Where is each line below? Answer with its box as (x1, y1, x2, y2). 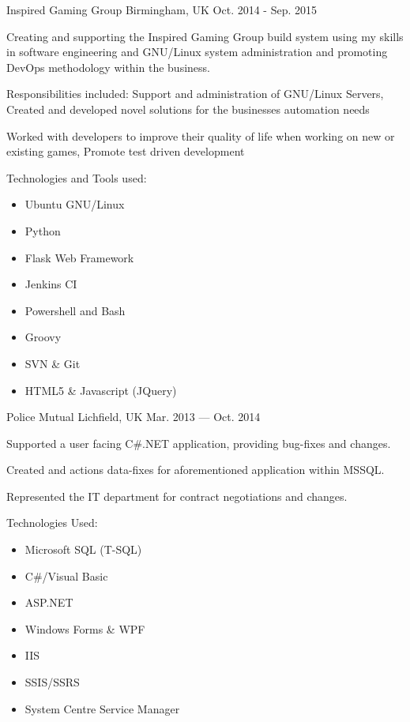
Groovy (24, 329, 62, 345)
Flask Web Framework (24, 249, 134, 265)
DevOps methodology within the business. (6, 58, 210, 75)
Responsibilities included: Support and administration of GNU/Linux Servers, (6, 85, 384, 102)
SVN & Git (24, 355, 81, 371)
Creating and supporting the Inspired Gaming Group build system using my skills (6, 28, 404, 44)
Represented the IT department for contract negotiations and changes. (6, 487, 348, 504)
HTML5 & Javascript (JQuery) (24, 382, 177, 398)
